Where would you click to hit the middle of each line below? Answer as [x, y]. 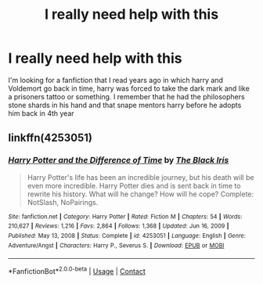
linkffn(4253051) [50, 138]
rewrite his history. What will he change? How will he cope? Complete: [141, 194]
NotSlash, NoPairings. [63, 202]
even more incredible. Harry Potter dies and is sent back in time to [134, 185]
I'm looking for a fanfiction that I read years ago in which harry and [115, 80]
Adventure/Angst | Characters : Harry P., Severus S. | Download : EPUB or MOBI [116, 245]
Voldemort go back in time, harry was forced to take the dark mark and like [129, 88]
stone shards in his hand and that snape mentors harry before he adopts [125, 105]
